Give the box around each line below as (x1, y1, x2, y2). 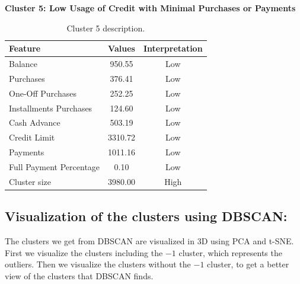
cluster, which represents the (178, 246, 282, 259)
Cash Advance (9, 116, 60, 129)
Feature (9, 42, 41, 55)
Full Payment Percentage (9, 160, 100, 173)
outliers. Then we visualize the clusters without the (5, 258, 191, 270)
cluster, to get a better (207, 258, 289, 270)
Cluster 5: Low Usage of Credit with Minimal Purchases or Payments (5, 2, 296, 14)
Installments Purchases (9, 101, 92, 114)
